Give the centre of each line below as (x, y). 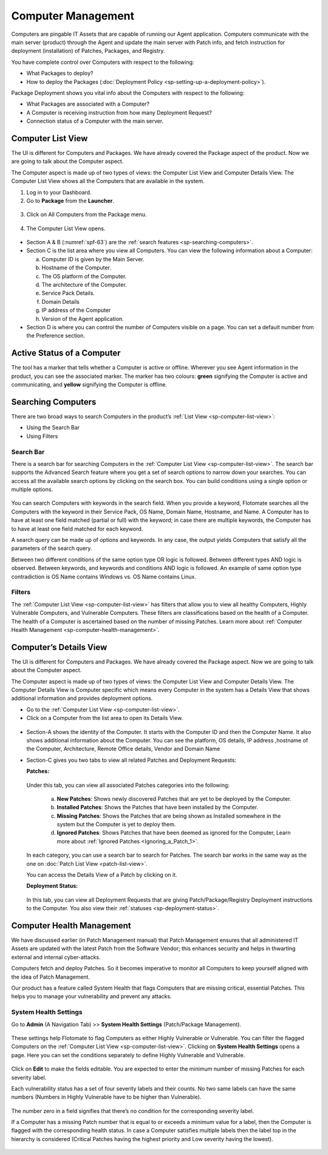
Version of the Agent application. (83, 318)
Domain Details (61, 301)
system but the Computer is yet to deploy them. (116, 824)
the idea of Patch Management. (51, 977)
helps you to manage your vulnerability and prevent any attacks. (92, 996)
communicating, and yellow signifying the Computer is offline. (89, 385)
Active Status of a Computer (66, 353)
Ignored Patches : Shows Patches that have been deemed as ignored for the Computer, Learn (174, 833)
